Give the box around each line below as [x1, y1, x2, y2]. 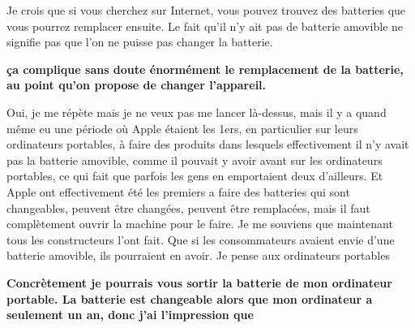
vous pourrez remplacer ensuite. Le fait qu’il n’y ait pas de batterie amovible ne [6, 17, 404, 34]
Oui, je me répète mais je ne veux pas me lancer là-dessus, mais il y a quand [6, 103, 387, 120]
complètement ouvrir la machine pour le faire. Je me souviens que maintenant [6, 215, 393, 232]
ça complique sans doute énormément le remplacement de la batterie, [6, 60, 404, 77]
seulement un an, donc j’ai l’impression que [6, 306, 254, 323]
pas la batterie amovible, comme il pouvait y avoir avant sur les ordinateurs [6, 151, 383, 168]
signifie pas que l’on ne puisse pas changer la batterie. [6, 33, 273, 50]
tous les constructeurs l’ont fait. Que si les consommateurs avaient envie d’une [6, 231, 395, 248]
